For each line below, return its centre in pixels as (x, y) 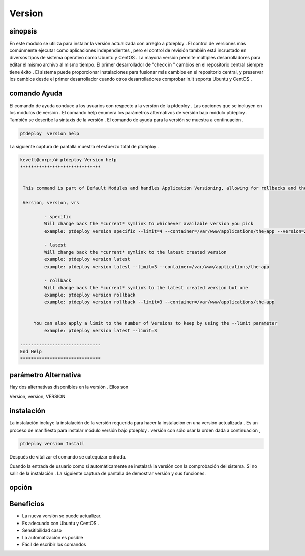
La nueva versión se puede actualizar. (62, 516)
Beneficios (27, 504)
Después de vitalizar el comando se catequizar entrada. (68, 456)
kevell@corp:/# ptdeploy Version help (68, 160)
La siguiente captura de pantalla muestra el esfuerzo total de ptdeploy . (84, 146)
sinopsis (23, 31)
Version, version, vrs (51, 202)
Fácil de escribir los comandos (54, 545)
